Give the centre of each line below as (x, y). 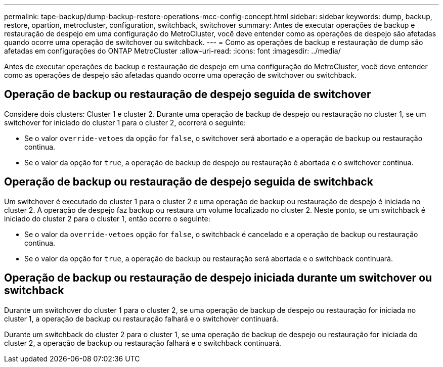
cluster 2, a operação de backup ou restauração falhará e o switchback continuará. (143, 343)
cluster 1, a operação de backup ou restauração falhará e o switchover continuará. (141, 318)
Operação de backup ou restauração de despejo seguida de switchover (188, 95)
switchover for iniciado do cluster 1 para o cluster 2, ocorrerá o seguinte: (125, 122)
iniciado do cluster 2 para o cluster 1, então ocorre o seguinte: (107, 218)
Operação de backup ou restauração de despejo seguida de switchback (189, 182)
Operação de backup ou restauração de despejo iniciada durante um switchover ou (218, 278)
